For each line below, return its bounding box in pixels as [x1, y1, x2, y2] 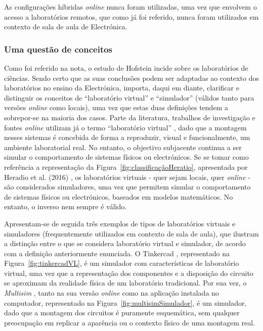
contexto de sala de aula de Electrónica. [4, 21, 127, 32]
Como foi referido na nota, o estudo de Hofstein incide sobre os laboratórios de [4, 63, 248, 73]
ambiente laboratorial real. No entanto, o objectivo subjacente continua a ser [4, 141, 242, 152]
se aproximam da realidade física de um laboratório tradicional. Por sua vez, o [4, 277, 247, 288]
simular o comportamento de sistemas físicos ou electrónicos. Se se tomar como [4, 152, 249, 162]
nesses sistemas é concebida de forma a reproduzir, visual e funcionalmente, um [4, 132, 250, 143]
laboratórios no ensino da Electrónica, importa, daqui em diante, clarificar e [4, 82, 239, 93]
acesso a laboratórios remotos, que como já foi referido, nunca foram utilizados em [4, 11, 259, 22]
